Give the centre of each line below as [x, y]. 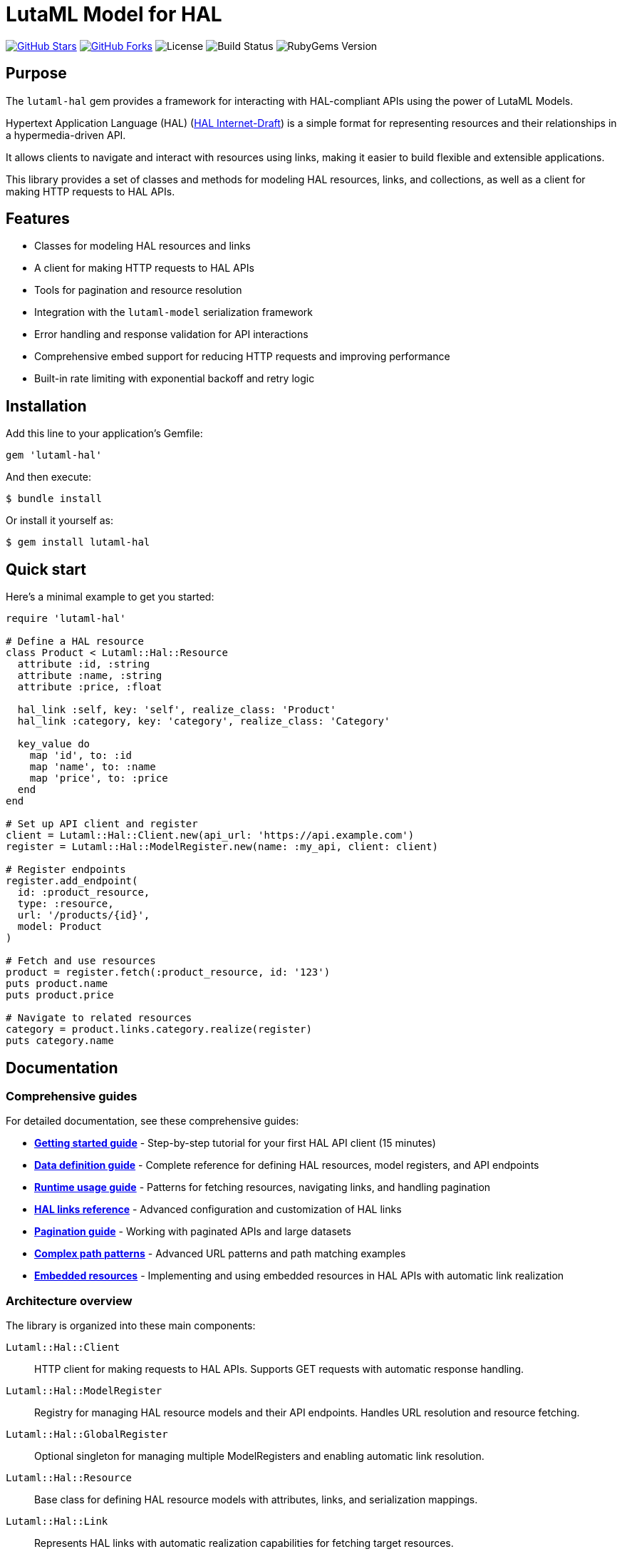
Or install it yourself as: [59, 521]
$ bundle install [54, 499]
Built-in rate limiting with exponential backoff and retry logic [175, 379]
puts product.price [60, 995]
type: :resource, [66, 904]
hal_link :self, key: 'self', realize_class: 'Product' [177, 710]
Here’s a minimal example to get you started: [110, 597]
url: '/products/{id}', [84, 915]
